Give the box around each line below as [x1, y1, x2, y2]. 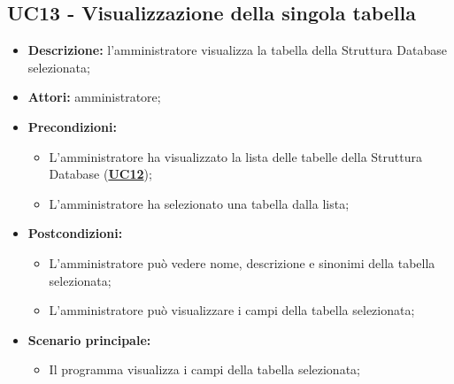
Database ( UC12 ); [49, 165, 152, 183]
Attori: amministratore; [27, 88, 161, 106]
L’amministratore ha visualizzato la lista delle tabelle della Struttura [49, 147, 422, 165]
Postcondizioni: [27, 224, 123, 242]
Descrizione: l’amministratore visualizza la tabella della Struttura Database [27, 41, 447, 59]
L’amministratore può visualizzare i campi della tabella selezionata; [49, 301, 415, 319]
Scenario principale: [27, 330, 151, 349]
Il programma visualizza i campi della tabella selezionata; [49, 360, 360, 379]
